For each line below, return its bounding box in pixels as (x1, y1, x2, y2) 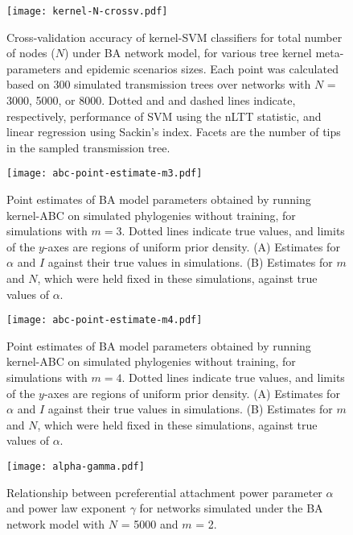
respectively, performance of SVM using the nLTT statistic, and (6, 107, 322, 124)
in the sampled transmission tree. (6, 139, 170, 156)
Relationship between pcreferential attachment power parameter (6, 483, 322, 500)
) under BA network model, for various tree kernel (64, 44, 312, 61)
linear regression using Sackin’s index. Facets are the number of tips (6, 123, 341, 140)
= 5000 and (121, 515, 179, 532)
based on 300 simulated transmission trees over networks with (6, 76, 311, 93)
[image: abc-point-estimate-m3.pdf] (6, 168, 203, 180)
